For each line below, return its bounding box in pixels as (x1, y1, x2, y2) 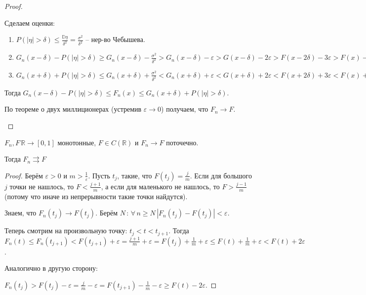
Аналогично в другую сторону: (4, 263, 98, 273)
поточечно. (166, 137, 199, 147)
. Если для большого (190, 170, 252, 180)
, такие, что (117, 170, 152, 180)
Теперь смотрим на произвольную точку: (4, 225, 127, 236)
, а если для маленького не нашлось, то (101, 181, 220, 191)
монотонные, (57, 137, 96, 147)
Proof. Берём (4, 170, 43, 180)
